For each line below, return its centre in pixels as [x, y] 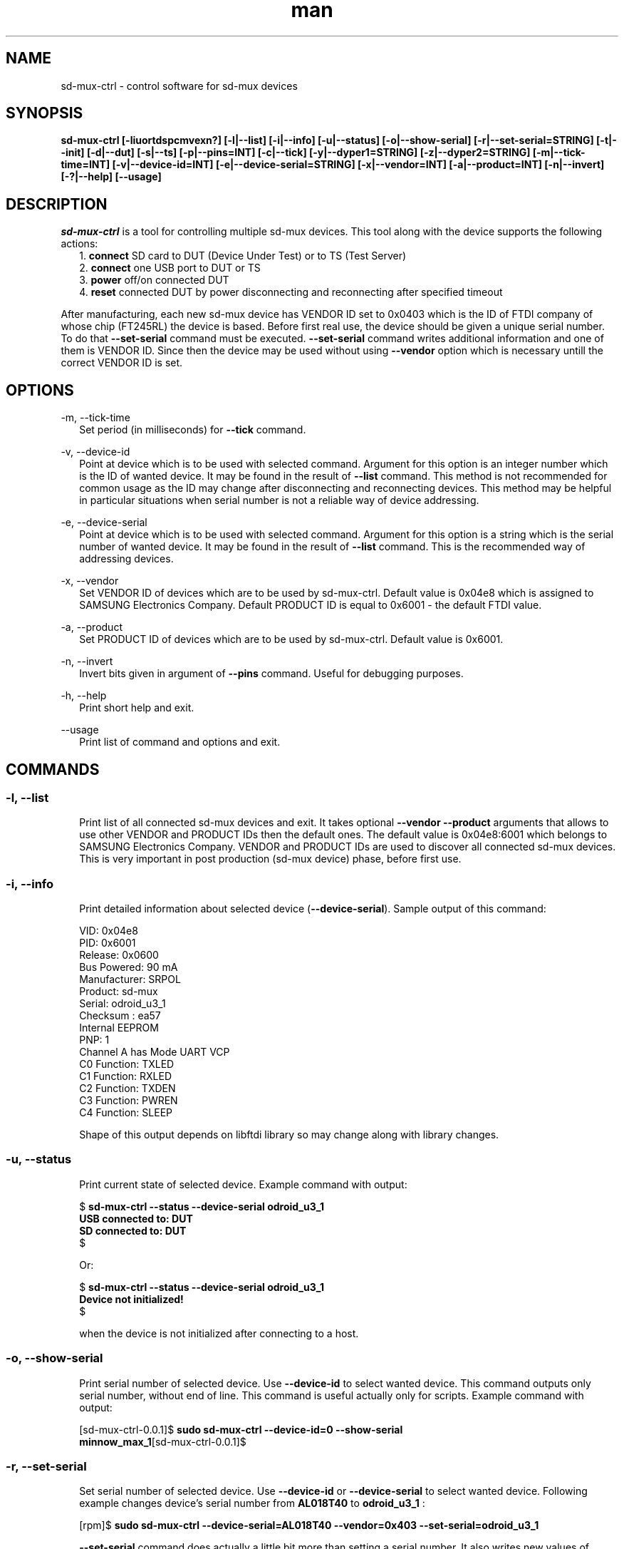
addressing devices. [126, 559]
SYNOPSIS [45, 113]
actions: [79, 244]
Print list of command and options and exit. [180, 742]
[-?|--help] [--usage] [111, 177]
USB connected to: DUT [136, 1218]
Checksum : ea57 [120, 1016]
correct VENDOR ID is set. [122, 363]
